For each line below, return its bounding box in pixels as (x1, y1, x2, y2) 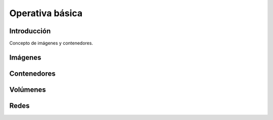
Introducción (9, 27, 51, 35)
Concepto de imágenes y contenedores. (9, 40, 94, 46)
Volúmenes (9, 85, 47, 94)
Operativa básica (9, 8, 83, 19)
